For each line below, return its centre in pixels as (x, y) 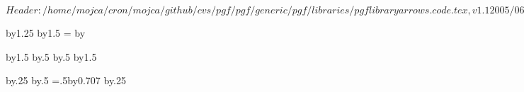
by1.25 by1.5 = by (46, 33)
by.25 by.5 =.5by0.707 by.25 (66, 80)
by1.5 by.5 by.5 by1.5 (51, 56)
